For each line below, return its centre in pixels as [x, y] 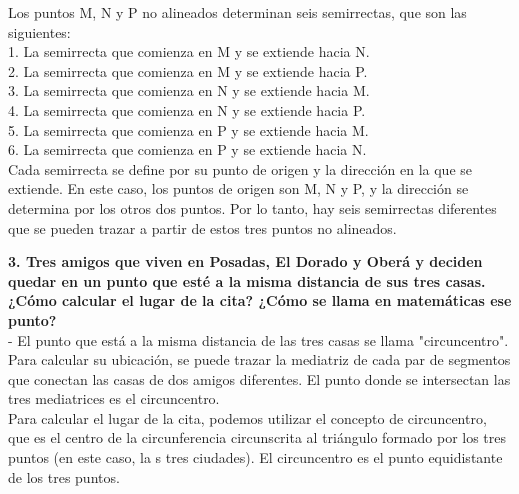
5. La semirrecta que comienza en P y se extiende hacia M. [188, 129]
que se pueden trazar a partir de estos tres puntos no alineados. [202, 227]
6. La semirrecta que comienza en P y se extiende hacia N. [187, 149]
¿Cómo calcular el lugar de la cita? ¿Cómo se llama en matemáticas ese [260, 300]
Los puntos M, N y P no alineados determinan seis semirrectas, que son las [237, 12]
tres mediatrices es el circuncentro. [114, 398]
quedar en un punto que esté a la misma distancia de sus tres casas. [247, 280]
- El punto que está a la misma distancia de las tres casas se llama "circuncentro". [258, 339]
